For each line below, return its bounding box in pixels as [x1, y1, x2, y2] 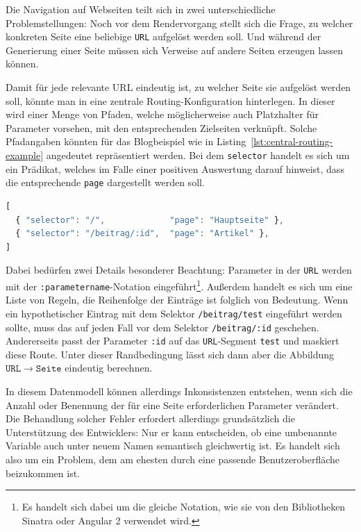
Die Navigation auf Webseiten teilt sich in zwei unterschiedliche [6, 2, 276, 16]
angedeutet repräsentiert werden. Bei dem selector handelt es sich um [46, 148, 350, 162]
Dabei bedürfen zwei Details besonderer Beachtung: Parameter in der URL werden [6, 263, 352, 277]
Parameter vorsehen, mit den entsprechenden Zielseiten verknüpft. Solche [6, 120, 317, 135]
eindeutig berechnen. [65, 360, 153, 375]
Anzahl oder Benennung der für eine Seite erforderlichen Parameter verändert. [6, 397, 339, 412]
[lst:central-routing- [251, 134, 333, 149]
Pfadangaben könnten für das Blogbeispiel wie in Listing [6, 134, 246, 149]
